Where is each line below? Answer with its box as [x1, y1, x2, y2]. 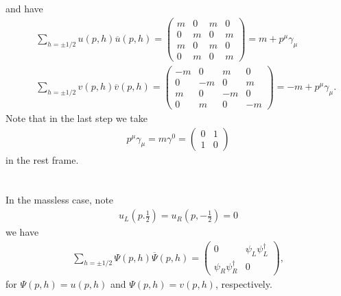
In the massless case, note [5, 193, 114, 207]
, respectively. [215, 277, 272, 291]
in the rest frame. [5, 152, 79, 166]
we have [5, 225, 39, 239]
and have [5, 1, 43, 15]
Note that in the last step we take [5, 111, 148, 125]
